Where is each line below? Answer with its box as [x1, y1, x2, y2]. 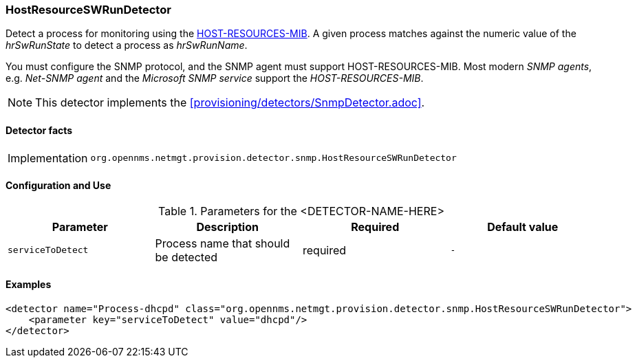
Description [196, 219, 259, 234]
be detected [155, 250, 217, 264]
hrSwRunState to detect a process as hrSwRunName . [6, 39, 248, 52]
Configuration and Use [6, 179, 111, 192]
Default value [487, 219, 559, 234]
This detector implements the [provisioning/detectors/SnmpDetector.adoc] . [35, 96, 425, 110]
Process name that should [155, 236, 290, 250]
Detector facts [6, 124, 73, 136]
